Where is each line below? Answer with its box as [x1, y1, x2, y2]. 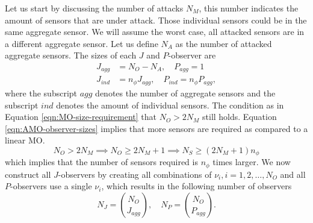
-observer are [168, 49, 216, 61]
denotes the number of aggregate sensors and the [95, 86, 276, 99]
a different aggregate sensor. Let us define [5, 37, 158, 49]
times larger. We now [212, 155, 291, 168]
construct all [5, 168, 51, 180]
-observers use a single [10, 180, 92, 192]
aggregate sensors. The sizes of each [5, 49, 137, 61]
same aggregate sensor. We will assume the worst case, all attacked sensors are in [5, 25, 305, 38]
